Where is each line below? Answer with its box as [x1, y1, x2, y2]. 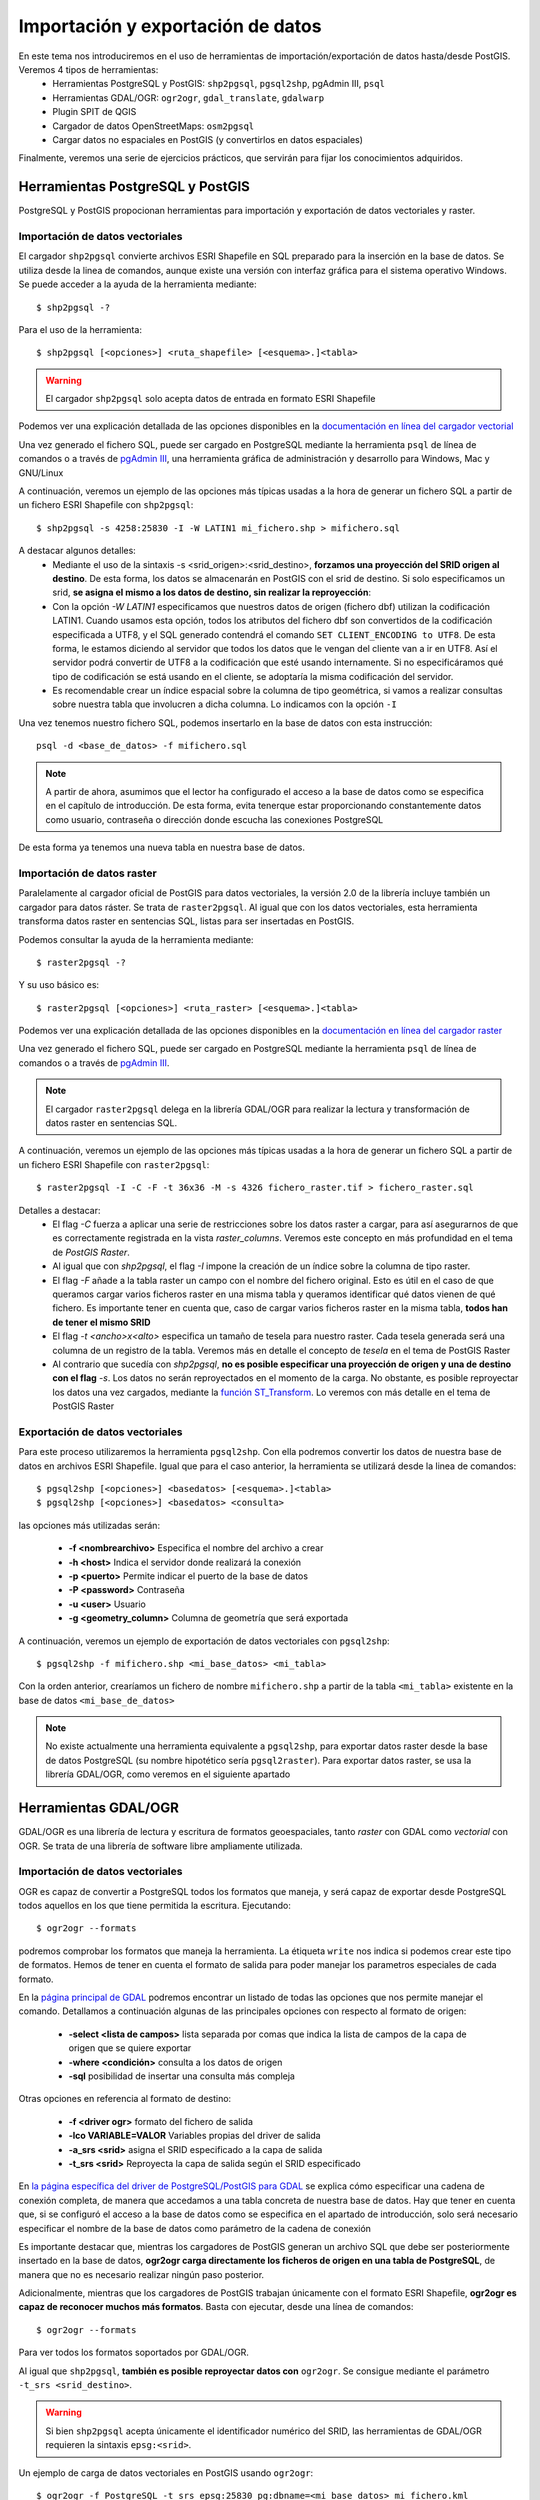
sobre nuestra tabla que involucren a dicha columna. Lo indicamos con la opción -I [52, 698, 397, 710]
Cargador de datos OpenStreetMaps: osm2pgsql [52, 120, 255, 132]
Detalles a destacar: [18, 1204, 101, 1216]
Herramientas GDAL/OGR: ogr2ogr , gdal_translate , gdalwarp [52, 91, 325, 104]
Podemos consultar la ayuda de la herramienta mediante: [18, 933, 254, 945]
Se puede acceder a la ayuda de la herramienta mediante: [18, 278, 257, 290]
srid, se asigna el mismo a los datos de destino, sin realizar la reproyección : [52, 586, 372, 599]
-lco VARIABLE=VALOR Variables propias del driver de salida [68, 2130, 321, 2142]
